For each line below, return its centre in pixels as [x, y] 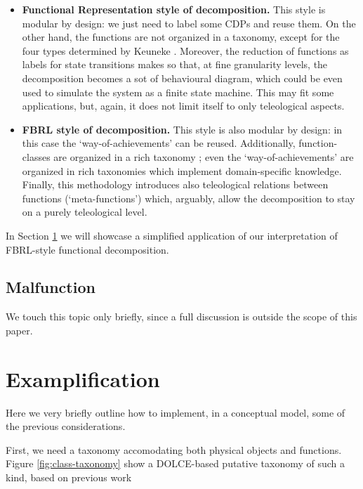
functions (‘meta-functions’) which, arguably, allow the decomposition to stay [189, 198]
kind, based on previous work [69, 477]
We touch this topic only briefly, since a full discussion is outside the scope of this [181, 317]
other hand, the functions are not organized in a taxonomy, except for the [181, 37]
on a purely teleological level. [85, 212]
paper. [19, 330]
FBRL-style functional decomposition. [87, 249]
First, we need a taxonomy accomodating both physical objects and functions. [174, 449]
